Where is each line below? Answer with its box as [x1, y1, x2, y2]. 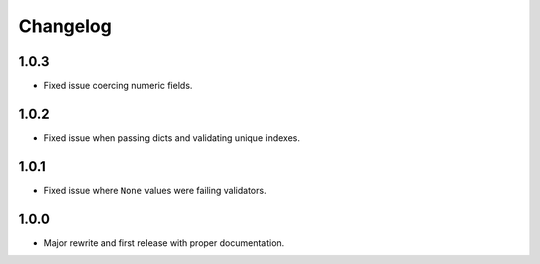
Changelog [18, 15, 112, 37]
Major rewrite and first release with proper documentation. [43, 236, 285, 249]
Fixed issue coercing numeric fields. [43, 80, 193, 92]
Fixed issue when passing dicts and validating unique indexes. [43, 131, 300, 144]
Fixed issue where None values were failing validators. [43, 184, 267, 196]
